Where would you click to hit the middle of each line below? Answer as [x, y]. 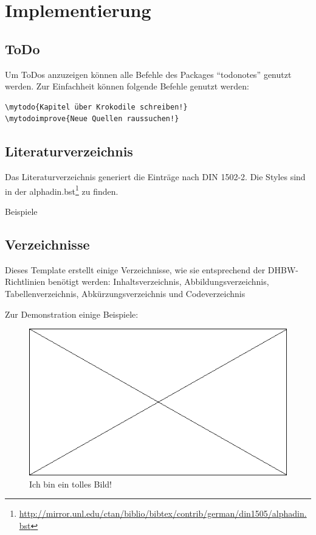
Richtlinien [25, 281]
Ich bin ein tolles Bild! [70, 484]
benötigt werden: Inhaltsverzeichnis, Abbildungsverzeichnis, [158, 281]
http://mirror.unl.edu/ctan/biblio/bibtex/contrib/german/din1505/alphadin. [163, 513]
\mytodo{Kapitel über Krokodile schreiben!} [96, 107]
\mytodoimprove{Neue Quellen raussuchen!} [92, 119]
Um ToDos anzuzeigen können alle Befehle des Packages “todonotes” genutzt [148, 74]
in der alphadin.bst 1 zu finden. [62, 190]
